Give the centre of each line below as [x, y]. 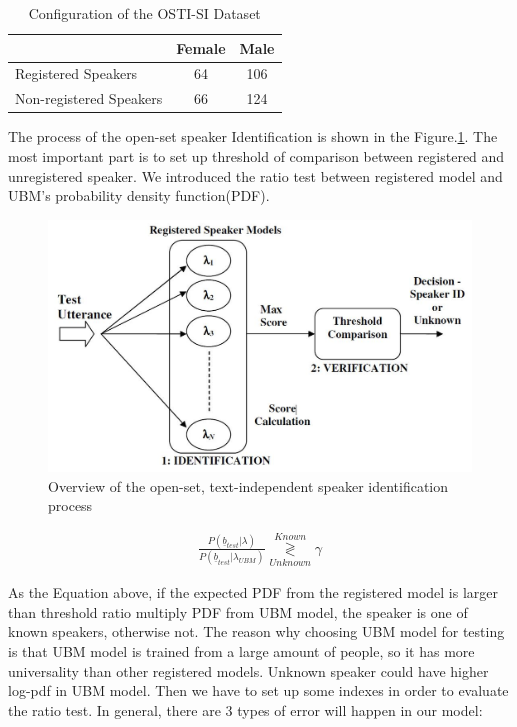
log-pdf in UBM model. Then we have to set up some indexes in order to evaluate [258, 690]
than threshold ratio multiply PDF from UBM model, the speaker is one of [238, 611]
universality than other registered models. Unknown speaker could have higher [248, 670]
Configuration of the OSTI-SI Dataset [144, 13]
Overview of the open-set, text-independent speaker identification [248, 485]
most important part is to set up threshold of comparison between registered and [256, 155]
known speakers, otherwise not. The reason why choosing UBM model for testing [256, 631]
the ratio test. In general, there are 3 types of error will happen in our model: [245, 709]
